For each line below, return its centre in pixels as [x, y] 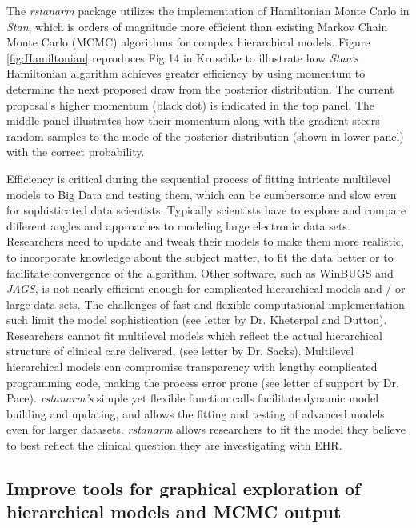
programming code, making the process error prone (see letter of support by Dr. [203, 382]
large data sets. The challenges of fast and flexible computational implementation [206, 304]
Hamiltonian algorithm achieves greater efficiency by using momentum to [186, 73]
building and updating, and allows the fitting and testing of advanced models [196, 413]
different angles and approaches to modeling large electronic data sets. [178, 225]
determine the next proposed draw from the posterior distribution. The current [200, 88]
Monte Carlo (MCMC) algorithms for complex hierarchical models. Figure [188, 42]
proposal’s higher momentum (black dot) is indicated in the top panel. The [190, 104]
